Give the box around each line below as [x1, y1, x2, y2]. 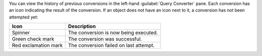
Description [68, 23, 96, 30]
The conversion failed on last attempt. [68, 42, 155, 49]
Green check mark [12, 36, 54, 42]
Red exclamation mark [12, 42, 63, 49]
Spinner [12, 29, 30, 36]
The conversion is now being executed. [68, 29, 158, 36]
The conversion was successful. [68, 36, 142, 42]
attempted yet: [9, 14, 38, 20]
